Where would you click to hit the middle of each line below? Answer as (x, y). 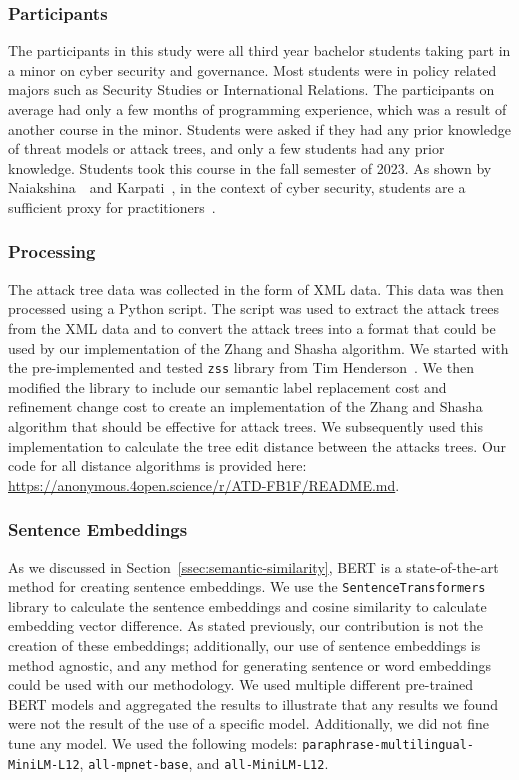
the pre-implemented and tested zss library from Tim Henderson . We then (241, 367)
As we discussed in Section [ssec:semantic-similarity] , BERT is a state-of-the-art (253, 566)
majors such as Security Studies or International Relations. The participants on (251, 89)
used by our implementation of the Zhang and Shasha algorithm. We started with (258, 347)
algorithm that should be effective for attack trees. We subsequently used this (246, 426)
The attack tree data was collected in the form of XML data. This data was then (256, 288)
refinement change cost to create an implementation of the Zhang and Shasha (245, 406)
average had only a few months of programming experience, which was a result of (257, 109)
